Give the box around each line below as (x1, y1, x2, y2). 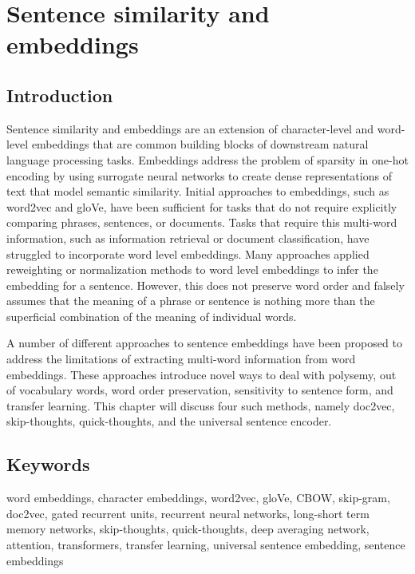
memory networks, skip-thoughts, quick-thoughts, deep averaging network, (6, 521, 370, 537)
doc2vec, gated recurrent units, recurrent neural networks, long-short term (6, 505, 370, 521)
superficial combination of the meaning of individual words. (6, 307, 297, 324)
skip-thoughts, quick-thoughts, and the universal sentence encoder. (6, 413, 332, 430)
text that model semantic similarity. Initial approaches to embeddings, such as (6, 183, 389, 200)
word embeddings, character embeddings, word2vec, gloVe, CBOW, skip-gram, (6, 489, 390, 506)
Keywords (6, 452, 90, 477)
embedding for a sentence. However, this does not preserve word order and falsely (6, 276, 405, 293)
